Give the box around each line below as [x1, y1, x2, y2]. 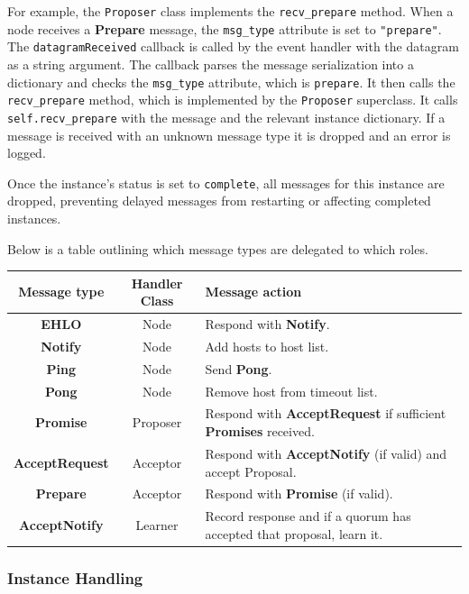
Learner [135, 515, 179, 534]
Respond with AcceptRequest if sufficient [205, 404, 446, 423]
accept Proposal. [205, 461, 297, 480]
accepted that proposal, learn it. [205, 524, 383, 543]
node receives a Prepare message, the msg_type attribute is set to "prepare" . [7, 19, 442, 38]
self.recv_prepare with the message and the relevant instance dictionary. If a [7, 107, 446, 126]
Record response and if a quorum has [205, 507, 411, 525]
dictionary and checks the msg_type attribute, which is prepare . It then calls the [7, 72, 455, 91]
